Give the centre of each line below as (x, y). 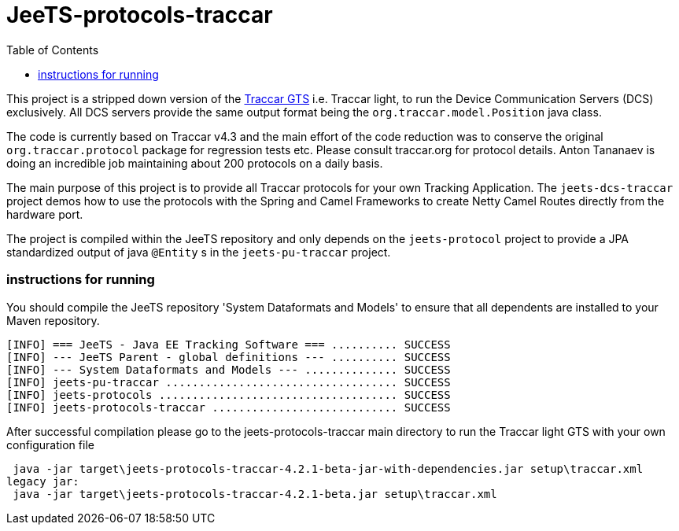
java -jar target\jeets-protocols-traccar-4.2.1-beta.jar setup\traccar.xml (255, 494)
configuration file (50, 444)
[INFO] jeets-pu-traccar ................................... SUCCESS (229, 382)
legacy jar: (43, 481)
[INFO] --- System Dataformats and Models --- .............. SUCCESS (229, 369)
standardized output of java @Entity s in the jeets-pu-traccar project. (199, 252)
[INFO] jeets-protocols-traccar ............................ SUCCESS (229, 407)
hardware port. (45, 214)
